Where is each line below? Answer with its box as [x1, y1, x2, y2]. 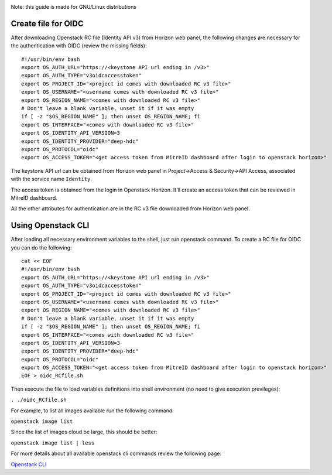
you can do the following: [11, 244, 73, 251]
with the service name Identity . [11, 176, 92, 183]
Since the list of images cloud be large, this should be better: [11, 428, 158, 436]
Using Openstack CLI [11, 220, 90, 231]
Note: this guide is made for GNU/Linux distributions [11, 4, 137, 10]
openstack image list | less [11, 439, 95, 446]
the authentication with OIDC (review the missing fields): [11, 42, 147, 49]
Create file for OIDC [11, 18, 84, 29]
